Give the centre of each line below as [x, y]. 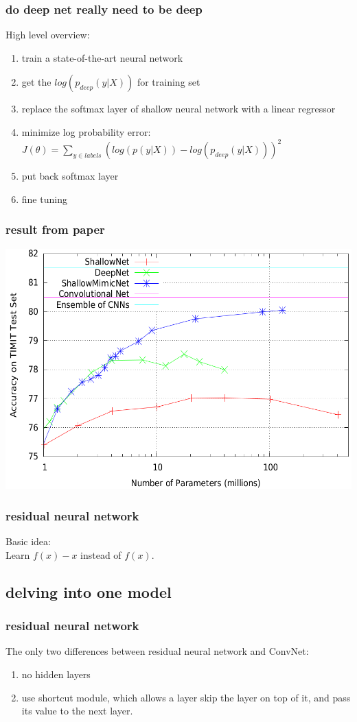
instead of [101, 554]
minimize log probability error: [86, 132]
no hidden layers [56, 674]
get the [36, 82]
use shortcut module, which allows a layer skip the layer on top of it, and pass [186, 697]
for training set [169, 82]
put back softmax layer [70, 176]
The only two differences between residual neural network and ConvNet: [157, 651]
